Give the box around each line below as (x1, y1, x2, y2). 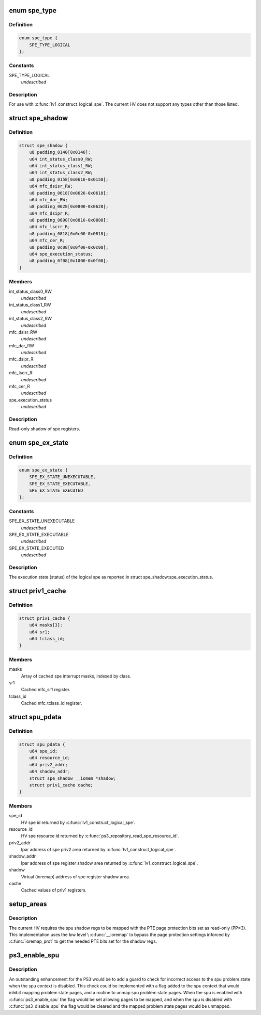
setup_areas (9, 900, 47, 908)
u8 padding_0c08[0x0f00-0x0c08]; (29, 244, 109, 250)
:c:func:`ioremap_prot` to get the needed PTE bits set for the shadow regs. (9, 938, 157, 944)
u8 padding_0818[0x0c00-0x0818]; (29, 231, 109, 236)
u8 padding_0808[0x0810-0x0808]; (29, 217, 109, 223)
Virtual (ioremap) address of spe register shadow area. (21, 873, 130, 880)
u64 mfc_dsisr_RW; (29, 183, 73, 189)
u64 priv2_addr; (29, 762, 68, 767)
